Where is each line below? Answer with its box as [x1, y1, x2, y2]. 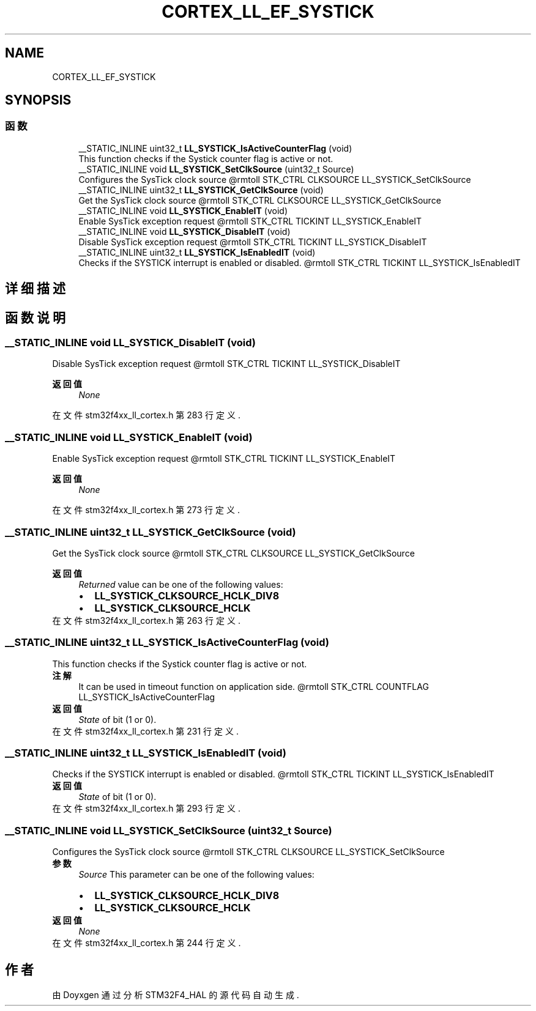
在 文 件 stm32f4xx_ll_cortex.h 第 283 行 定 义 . [52, 410, 240, 421]
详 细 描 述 [5, 281, 65, 297]
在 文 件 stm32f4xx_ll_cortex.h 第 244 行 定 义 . [52, 938, 241, 949]
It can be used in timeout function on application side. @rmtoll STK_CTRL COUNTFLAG [78, 681, 429, 692]
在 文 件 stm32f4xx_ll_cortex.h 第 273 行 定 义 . [52, 505, 240, 516]
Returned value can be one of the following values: [78, 579, 283, 590]
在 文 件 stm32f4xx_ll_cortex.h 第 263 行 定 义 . [52, 615, 240, 626]
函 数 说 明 [5, 309, 65, 325]
